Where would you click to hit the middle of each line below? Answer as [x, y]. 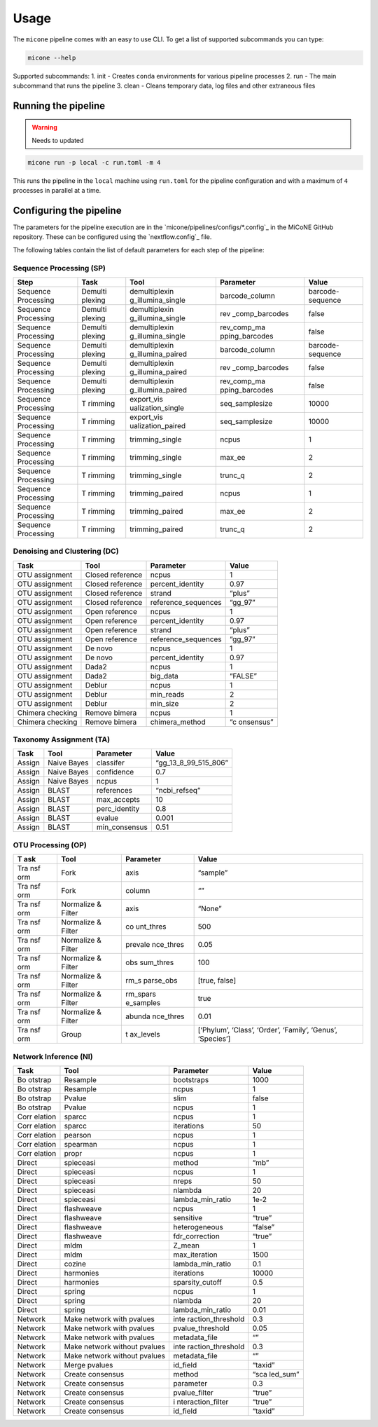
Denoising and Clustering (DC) [66, 552]
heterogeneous [198, 1227]
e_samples [143, 1003]
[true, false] [217, 981]
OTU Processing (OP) [50, 845]
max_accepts [118, 800]
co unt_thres [146, 927]
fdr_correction [196, 1236]
